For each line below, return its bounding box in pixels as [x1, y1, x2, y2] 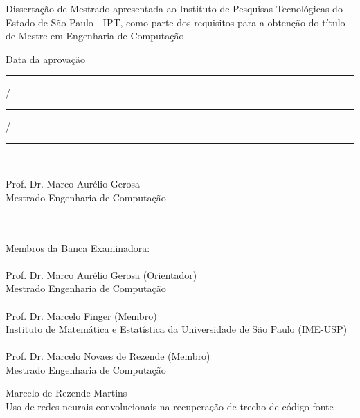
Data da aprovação [6, 51, 85, 66]
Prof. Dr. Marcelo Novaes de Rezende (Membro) [6, 349, 210, 363]
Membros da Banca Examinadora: [6, 240, 150, 255]
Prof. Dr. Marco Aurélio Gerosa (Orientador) [6, 267, 197, 282]
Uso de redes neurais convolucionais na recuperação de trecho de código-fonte [6, 399, 334, 414]
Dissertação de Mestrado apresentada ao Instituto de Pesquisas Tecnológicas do [6, 1, 343, 15]
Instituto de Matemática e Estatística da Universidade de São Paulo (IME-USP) [6, 322, 348, 336]
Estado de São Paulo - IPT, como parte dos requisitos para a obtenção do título [6, 15, 345, 29]
